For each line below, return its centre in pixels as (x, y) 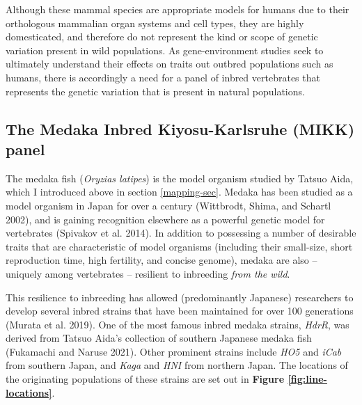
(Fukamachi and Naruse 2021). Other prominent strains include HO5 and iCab (174, 351)
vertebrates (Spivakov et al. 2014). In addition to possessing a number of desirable (181, 233)
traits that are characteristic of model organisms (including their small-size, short (179, 246)
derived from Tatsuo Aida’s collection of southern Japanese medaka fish (159, 338)
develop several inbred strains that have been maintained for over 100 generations (180, 311)
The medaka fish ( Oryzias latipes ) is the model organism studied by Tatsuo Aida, (180, 178)
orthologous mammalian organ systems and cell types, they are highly (155, 23)
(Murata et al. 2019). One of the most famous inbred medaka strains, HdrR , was (178, 324)
